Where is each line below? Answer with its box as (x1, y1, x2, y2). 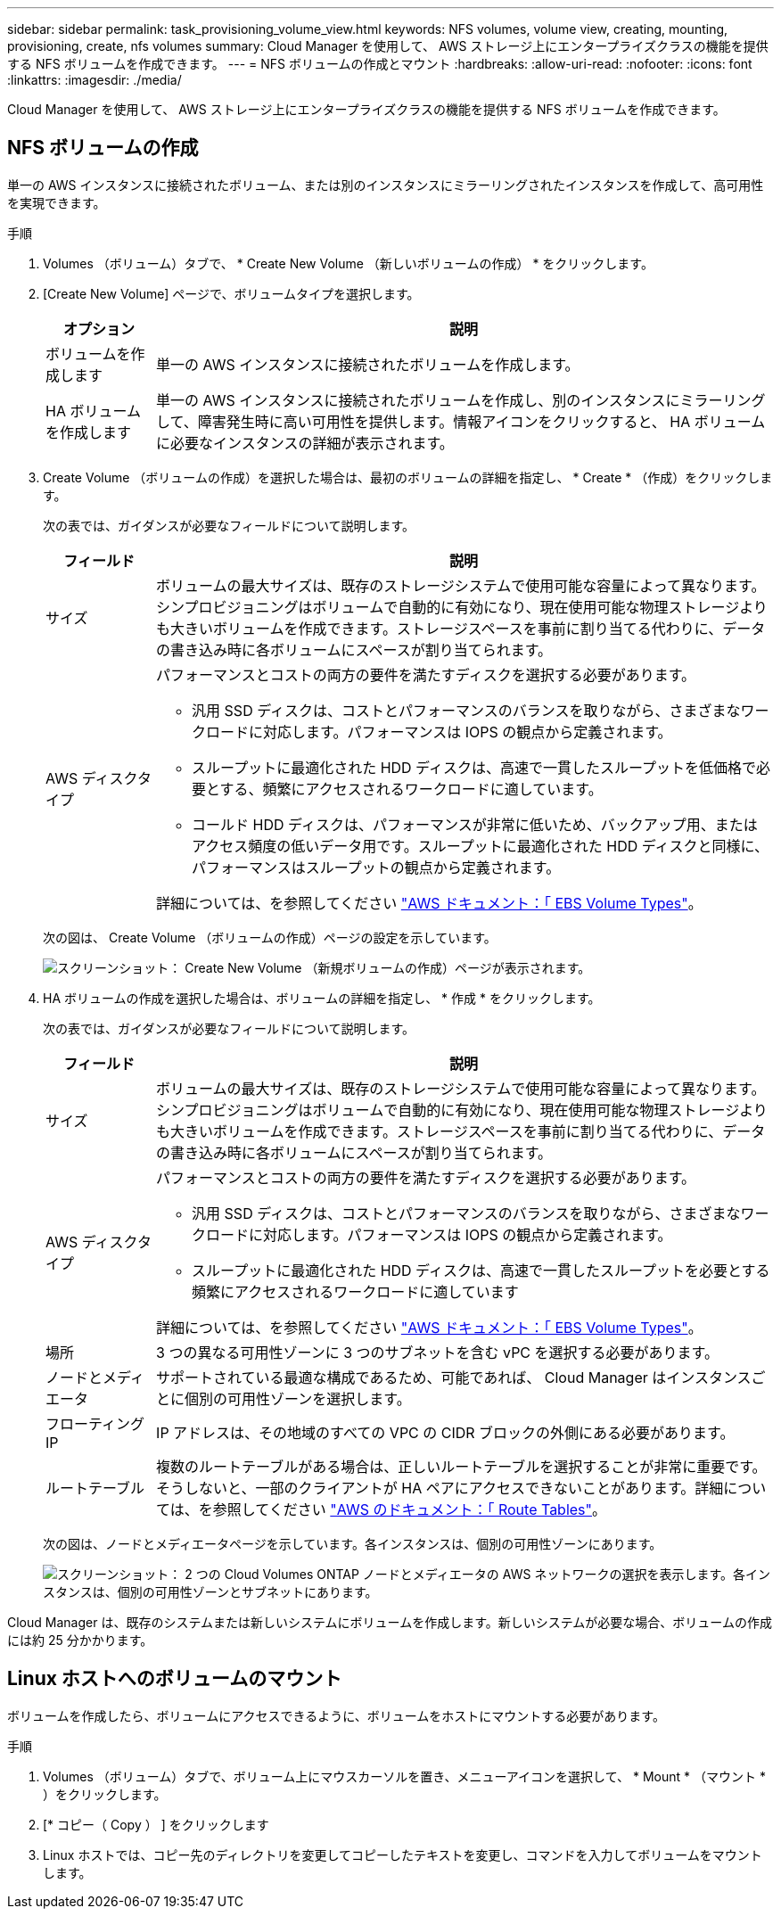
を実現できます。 (7, 194, 106, 210)
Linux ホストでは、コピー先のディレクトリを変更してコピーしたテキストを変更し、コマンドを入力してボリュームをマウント (43, 1846, 762, 1863)
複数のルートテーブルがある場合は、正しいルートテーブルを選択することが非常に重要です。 (156, 1457, 767, 1476)
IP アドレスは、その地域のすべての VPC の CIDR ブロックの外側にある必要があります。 (156, 1423, 735, 1442)
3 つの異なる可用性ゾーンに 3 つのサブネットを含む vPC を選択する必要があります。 (156, 1343, 719, 1361)
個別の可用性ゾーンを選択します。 (185, 1389, 411, 1408)
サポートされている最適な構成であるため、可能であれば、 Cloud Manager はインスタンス (156, 1368, 752, 1386)
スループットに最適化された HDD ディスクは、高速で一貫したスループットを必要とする (192, 1261, 770, 1279)
